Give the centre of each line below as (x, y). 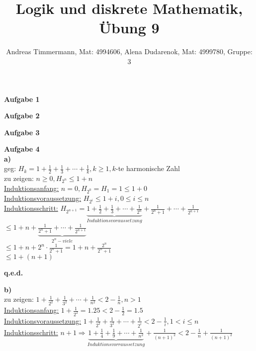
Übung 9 (129, 28)
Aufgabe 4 (22, 149)
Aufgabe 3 (22, 132)
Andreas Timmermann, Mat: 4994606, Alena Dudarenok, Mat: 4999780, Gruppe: (129, 51)
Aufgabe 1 (22, 99)
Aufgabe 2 (22, 116)
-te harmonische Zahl (148, 168)
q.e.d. (14, 273)
